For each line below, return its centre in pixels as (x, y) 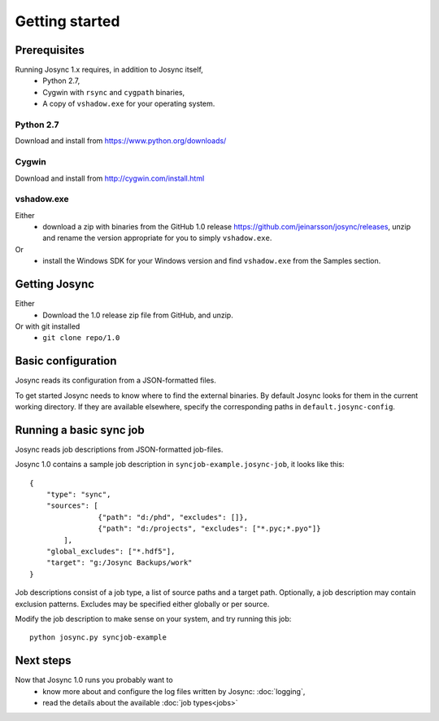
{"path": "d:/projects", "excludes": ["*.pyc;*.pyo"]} (209, 529)
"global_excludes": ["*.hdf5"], (111, 552)
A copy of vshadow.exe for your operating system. (129, 104)
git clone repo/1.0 (81, 338)
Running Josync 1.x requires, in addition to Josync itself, (109, 70)
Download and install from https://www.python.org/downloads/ (121, 141)
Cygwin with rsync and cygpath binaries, (114, 92)
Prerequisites (50, 50)
